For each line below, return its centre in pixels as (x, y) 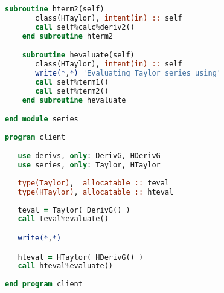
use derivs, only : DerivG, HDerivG (89, 156)
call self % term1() (72, 82)
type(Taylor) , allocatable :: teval (94, 183)
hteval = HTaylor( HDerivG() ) (81, 257)
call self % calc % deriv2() (85, 27)
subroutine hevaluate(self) (78, 55)
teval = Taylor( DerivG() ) (74, 210)
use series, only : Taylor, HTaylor (89, 165)
